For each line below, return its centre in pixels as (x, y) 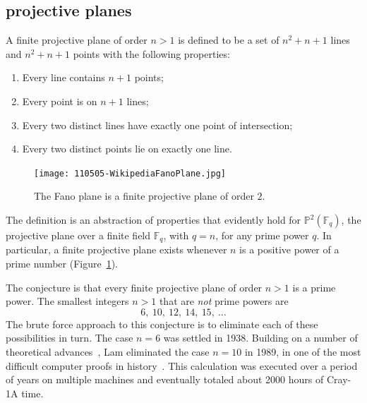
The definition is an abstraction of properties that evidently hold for (154, 220)
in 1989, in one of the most (303, 352)
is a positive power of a (289, 249)
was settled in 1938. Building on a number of (260, 338)
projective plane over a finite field (78, 235)
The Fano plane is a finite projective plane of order (144, 196)
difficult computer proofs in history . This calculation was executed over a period (182, 365)
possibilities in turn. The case (70, 338)
